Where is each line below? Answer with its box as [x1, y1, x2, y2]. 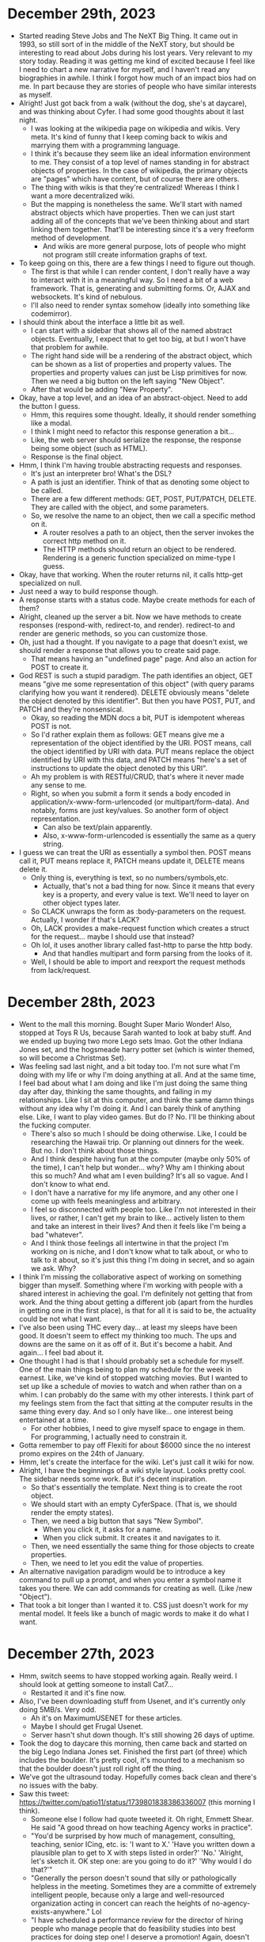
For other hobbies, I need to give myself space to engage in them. [30, 1423, 246, 1433]
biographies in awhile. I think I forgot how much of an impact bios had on [18, 73, 256, 82]
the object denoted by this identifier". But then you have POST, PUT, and [18, 696, 256, 705]
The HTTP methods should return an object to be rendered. [42, 544, 237, 554]
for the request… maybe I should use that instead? [30, 932, 195, 941]
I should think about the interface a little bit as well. [18, 317, 185, 326]
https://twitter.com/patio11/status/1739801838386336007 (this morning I [18, 1797, 256, 1807]
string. [42, 839, 64, 849]
